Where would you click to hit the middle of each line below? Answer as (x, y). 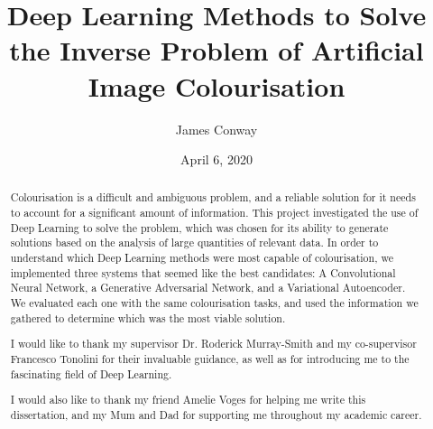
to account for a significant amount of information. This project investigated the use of (214, 213)
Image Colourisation (216, 85)
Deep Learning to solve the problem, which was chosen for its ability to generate (199, 227)
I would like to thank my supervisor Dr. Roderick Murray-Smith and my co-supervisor (213, 344)
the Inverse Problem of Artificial (216, 50)
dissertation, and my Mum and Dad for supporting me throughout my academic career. (216, 414)
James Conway (216, 129)
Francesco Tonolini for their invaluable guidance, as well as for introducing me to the (210, 358)
